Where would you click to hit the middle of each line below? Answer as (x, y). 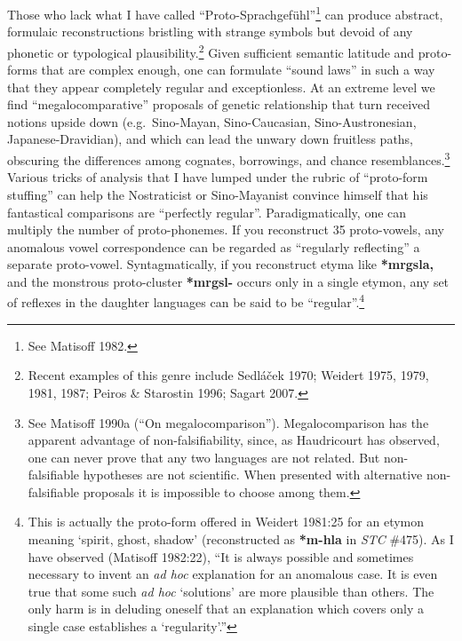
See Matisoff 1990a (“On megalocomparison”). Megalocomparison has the (228, 422)
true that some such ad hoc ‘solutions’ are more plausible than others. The (231, 591)
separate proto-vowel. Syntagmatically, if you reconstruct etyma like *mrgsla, (220, 264)
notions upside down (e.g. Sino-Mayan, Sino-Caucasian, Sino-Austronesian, (212, 121)
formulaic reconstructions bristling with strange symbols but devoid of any (210, 32)
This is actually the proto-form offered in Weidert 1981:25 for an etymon (226, 522)
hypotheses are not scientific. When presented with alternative (253, 475)
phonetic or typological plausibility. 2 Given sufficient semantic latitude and (211, 51)
